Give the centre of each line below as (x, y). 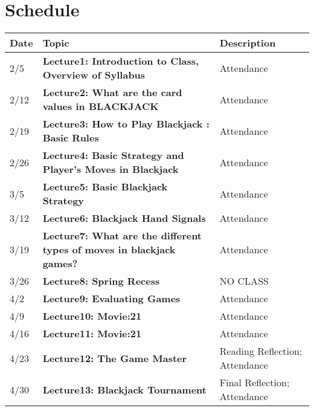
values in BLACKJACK (101, 106)
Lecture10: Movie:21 (92, 316)
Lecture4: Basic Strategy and (113, 155)
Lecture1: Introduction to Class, (121, 61)
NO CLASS (244, 281)
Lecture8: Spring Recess (101, 281)
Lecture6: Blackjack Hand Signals (124, 218)
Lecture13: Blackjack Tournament (124, 389)
